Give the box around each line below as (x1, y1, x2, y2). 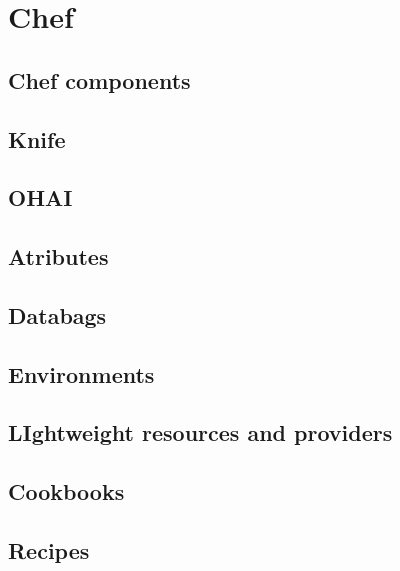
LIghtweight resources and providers (8, 417, 393, 448)
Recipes (8, 535, 90, 566)
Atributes (8, 241, 109, 272)
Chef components (8, 64, 191, 95)
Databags (8, 299, 107, 330)
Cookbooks (8, 476, 125, 507)
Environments (8, 358, 155, 389)
